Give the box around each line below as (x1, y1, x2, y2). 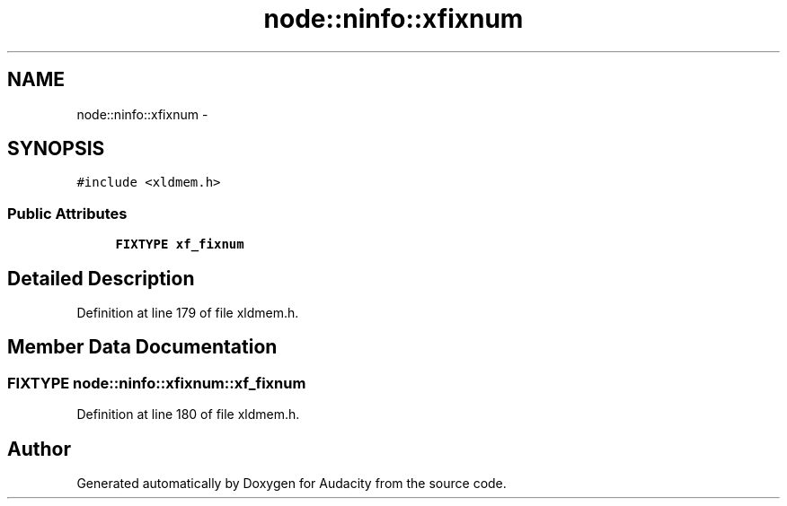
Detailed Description (7, 266, 195, 290)
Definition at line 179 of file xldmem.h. (76, 305, 299, 321)
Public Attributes (7, 204, 128, 222)
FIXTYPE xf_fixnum (115, 237, 244, 252)
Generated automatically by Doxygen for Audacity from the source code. (76, 475, 507, 492)
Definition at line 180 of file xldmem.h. (76, 406, 300, 423)
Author (7, 437, 71, 460)
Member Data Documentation (7, 336, 278, 359)
